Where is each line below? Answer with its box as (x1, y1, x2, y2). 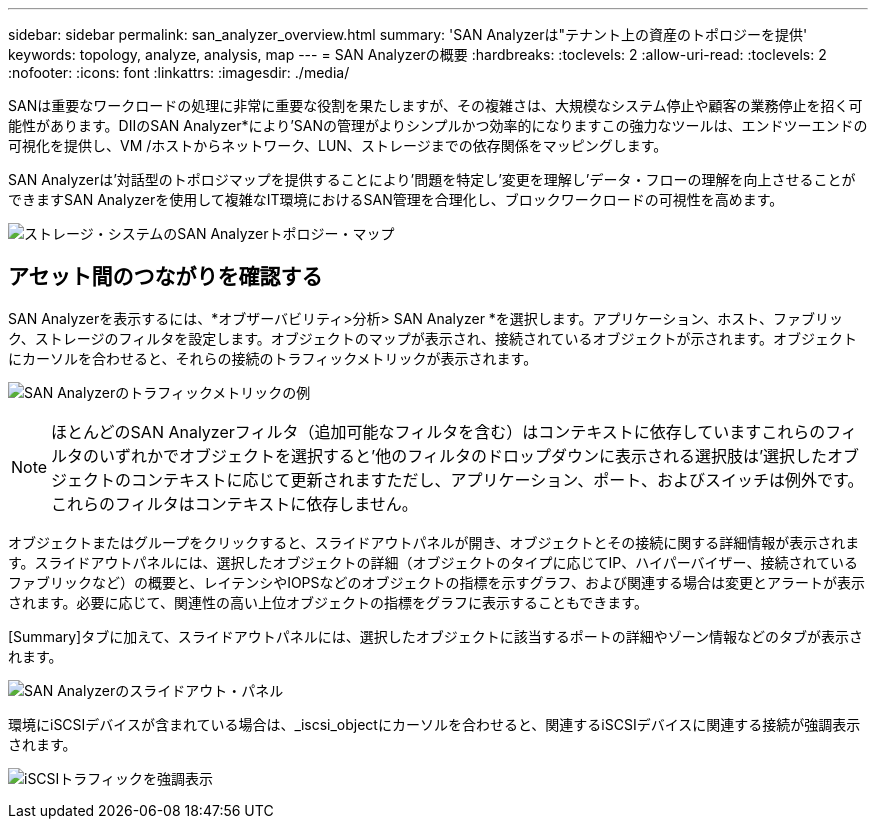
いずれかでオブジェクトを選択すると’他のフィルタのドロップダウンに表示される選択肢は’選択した (99, 445, 828, 466)
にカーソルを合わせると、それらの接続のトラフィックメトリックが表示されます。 (8, 349, 538, 367)
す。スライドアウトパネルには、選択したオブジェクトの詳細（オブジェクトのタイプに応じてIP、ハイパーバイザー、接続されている (8, 553, 859, 571)
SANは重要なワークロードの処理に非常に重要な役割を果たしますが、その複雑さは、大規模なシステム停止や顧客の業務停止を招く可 (8, 97, 863, 114)
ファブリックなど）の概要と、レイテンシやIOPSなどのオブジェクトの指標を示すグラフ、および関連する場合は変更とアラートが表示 (8, 573, 865, 591)
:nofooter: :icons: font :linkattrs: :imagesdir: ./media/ (8, 64, 350, 81)
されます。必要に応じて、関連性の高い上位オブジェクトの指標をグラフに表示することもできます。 (8, 593, 648, 611)
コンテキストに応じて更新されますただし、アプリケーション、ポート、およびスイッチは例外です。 (131, 469, 864, 490)
